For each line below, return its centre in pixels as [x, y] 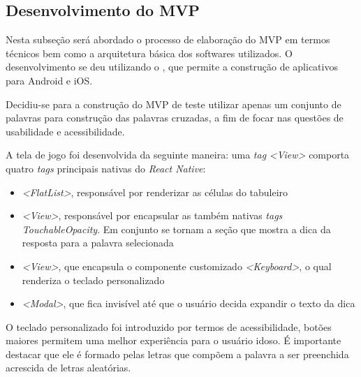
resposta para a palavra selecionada [98, 243]
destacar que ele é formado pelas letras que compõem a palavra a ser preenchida [177, 354]
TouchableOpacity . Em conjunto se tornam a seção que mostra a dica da [176, 229]
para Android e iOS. [49, 80]
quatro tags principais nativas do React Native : [106, 168]
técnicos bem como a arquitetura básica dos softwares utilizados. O [149, 53]
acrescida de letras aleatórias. [68, 368]
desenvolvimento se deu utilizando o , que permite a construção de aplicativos [172, 67]
